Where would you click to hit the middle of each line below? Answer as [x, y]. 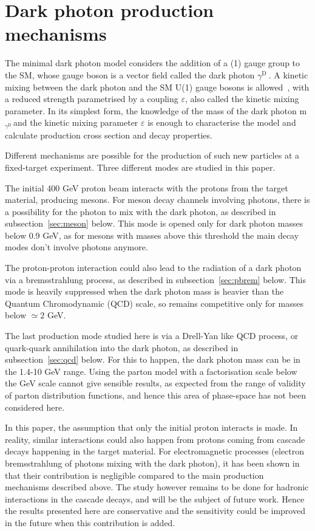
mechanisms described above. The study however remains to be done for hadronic [157, 487]
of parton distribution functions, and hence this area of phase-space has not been [156, 395]
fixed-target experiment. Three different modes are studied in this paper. [140, 167]
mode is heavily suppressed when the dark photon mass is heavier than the [144, 291]
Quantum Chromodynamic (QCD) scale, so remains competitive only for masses [154, 303]
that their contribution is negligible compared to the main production [134, 475]
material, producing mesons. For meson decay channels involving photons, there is [157, 200]
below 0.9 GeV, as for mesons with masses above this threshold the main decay [152, 235]
